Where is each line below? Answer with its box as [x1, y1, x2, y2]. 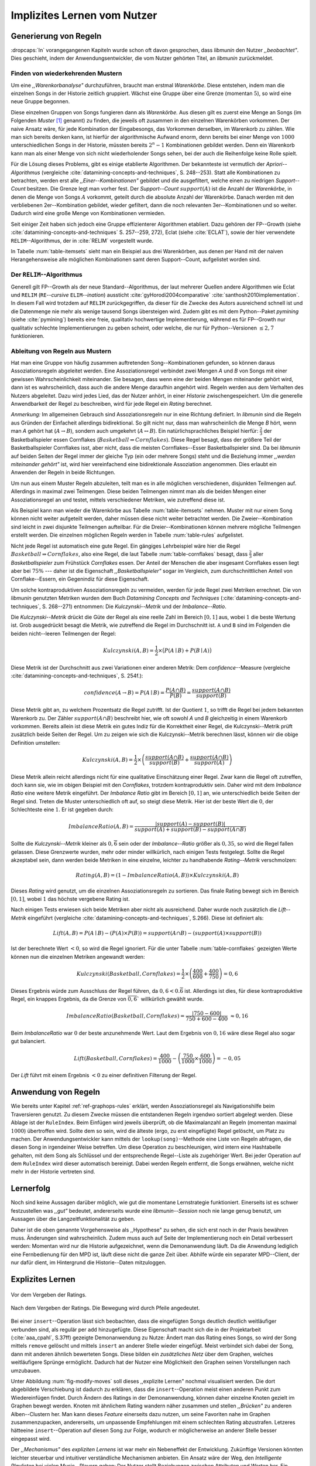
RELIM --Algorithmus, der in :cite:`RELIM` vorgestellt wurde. [11, 237, 154, 244]
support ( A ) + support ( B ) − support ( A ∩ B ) [134, 826, 246, 833]
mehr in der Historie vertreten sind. [11, 1168, 95, 1175]
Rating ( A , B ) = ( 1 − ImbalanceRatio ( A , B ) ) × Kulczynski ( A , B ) [75, 872, 239, 879]
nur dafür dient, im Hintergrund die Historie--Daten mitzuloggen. [11, 1259, 167, 1266]
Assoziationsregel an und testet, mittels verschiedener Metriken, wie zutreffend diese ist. [11, 496, 225, 503]
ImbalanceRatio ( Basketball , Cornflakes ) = [66, 1012, 185, 1019]
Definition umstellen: [11, 739, 61, 746]
